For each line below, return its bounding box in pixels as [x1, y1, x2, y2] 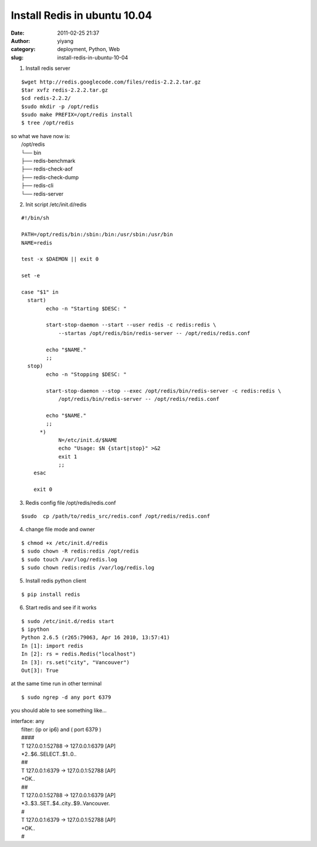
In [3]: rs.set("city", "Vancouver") [21, 659, 130, 665]
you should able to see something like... [11, 707, 107, 714]
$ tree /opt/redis [21, 119, 75, 126]
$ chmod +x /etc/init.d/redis [21, 540, 109, 546]
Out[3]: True [21, 667, 59, 674]
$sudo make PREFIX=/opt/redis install [21, 112, 133, 118]
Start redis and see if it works [25, 604, 97, 611]
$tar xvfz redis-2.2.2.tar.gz [21, 86, 109, 93]
